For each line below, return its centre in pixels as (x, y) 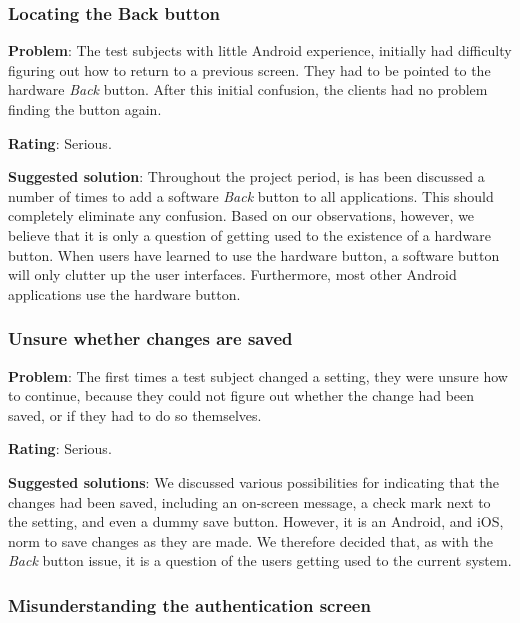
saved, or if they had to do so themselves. (135, 414)
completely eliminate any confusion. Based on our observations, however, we (241, 215)
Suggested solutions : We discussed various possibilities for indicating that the (253, 481)
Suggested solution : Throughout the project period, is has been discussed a (246, 176)
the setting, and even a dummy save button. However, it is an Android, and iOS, (256, 521)
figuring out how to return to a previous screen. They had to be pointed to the (249, 69)
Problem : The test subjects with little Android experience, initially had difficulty (260, 50)
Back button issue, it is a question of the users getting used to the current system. (260, 560)
